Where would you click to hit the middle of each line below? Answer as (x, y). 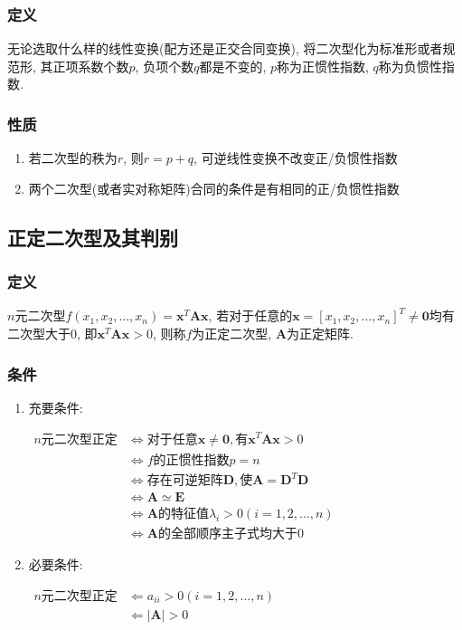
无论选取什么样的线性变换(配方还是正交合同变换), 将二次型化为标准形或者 (225, 48)
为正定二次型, (232, 333)
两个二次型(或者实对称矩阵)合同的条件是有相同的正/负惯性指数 (214, 188)
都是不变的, (233, 66)
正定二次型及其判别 (93, 237)
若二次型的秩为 (73, 158)
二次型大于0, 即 (52, 333)
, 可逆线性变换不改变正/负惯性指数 (296, 158)
